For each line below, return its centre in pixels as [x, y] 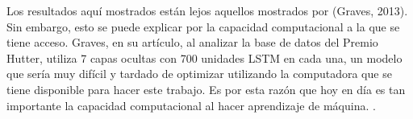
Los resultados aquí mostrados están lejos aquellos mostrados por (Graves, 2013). [207, 10]
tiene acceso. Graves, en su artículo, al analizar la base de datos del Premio [192, 42]
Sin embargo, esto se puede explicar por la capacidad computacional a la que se [203, 26]
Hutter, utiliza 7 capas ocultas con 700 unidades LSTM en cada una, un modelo [204, 57]
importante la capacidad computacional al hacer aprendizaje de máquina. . [191, 105]
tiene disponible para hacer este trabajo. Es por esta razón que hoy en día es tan [206, 89]
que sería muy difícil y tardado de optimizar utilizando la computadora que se [199, 74]
